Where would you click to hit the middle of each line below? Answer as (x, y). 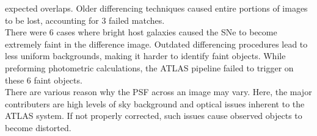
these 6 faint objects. (44, 80)
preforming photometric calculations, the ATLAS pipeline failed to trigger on (149, 67)
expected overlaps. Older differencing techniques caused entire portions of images (156, 8)
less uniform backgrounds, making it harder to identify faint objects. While (145, 56)
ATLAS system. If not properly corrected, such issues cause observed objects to (154, 116)
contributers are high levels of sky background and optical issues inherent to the (155, 103)
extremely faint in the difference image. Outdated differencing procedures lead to (156, 44)
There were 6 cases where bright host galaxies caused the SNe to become (141, 32)
